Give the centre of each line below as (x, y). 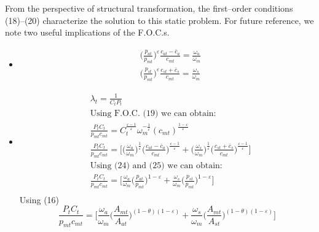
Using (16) (39, 199)
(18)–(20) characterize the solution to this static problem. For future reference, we (159, 20)
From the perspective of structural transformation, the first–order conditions (149, 8)
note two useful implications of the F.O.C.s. (87, 32)
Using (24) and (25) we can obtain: (156, 165)
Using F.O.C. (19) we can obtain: (153, 114)
